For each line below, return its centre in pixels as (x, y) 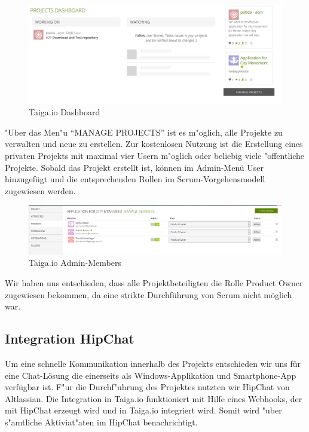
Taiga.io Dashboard (65, 112)
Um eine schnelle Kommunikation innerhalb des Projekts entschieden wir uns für (153, 364)
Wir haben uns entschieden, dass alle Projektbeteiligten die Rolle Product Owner (154, 283)
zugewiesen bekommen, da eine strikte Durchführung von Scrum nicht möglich (149, 294)
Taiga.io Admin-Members (75, 263)
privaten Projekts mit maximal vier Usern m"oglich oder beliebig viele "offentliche (155, 155)
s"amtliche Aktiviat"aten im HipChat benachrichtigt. (101, 422)
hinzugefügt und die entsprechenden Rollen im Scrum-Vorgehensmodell (135, 179)
